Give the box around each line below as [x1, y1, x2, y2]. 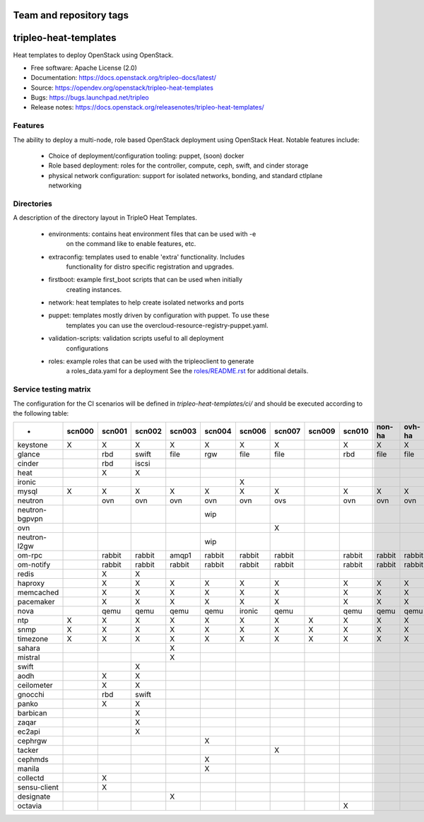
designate [17, 792, 51, 802]
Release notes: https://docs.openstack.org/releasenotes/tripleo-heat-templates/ [30, 103, 264, 112]
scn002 [135, 426, 163, 436]
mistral [17, 652, 40, 662]
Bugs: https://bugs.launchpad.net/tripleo [30, 93, 149, 102]
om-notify [17, 560, 51, 570]
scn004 [204, 426, 232, 436]
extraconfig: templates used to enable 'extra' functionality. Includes [48, 252, 245, 261]
